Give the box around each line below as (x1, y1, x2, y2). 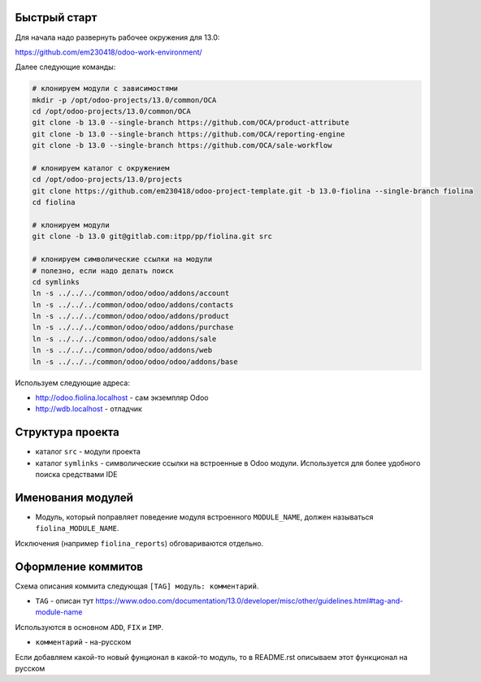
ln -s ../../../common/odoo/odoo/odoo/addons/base (32, 357, 239, 366)
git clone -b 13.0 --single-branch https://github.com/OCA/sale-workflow (32, 141, 332, 150)
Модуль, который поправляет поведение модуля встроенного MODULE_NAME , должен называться (35, 512, 374, 522)
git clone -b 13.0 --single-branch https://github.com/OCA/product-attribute (32, 118, 349, 128)
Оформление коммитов (15, 559, 144, 573)
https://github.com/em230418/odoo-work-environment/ (15, 47, 202, 57)
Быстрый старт (15, 11, 97, 24)
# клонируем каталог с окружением (32, 163, 170, 173)
